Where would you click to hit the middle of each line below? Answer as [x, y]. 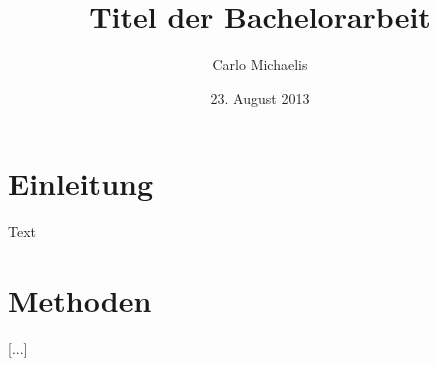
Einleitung [81, 183]
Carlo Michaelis [260, 64]
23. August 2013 [260, 97]
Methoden [80, 300]
